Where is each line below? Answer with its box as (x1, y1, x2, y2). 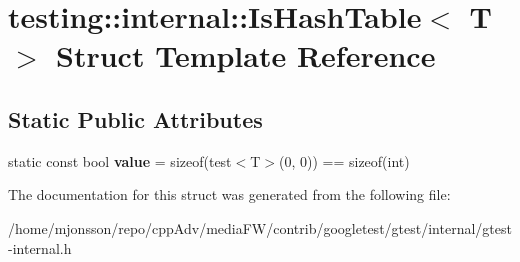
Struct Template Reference (56, 35, 436, 76)
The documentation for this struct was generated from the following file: (8, 184, 451, 205)
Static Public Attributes (8, 103, 263, 134)
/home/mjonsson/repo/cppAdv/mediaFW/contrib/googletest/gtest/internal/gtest (8, 217, 512, 238)
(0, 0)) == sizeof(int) (279, 150, 410, 171)
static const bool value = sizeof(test (8, 150, 232, 171)
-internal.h (8, 237, 72, 258)
